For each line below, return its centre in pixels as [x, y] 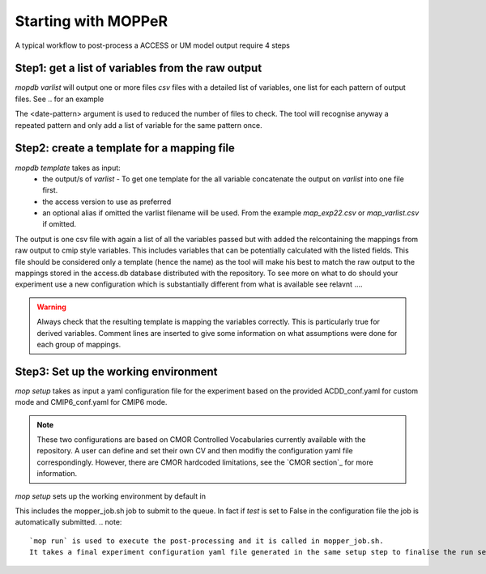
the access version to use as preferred [107, 202]
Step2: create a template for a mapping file [125, 149]
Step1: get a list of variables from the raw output [139, 68]
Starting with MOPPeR [92, 21]
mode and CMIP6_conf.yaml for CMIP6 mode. [91, 402]
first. [50, 190]
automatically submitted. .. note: [68, 522]
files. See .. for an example [60, 99]
